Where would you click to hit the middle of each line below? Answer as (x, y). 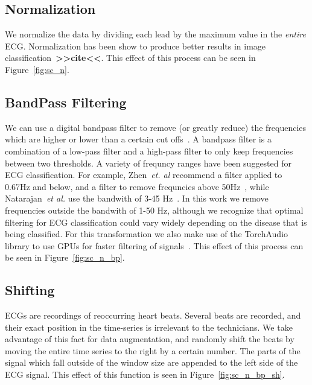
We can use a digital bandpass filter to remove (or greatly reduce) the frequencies (156, 127)
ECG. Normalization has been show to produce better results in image (135, 46)
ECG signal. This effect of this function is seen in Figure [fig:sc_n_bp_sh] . (145, 374)
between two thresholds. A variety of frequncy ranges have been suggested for (148, 163)
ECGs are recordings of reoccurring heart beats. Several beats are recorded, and (153, 315)
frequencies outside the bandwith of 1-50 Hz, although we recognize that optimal (154, 210)
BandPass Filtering (66, 102)
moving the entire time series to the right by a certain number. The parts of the (153, 350)
